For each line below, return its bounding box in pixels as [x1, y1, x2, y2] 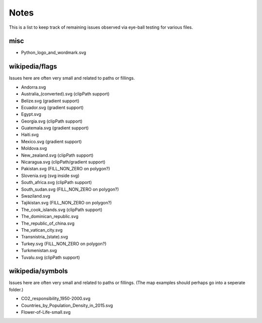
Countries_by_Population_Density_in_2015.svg [21, 302, 114, 308]
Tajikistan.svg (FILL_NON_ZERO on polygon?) [21, 200, 112, 206]
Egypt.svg [21, 111, 41, 117]
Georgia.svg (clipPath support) [21, 118, 82, 124]
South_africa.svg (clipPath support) [21, 179, 92, 185]
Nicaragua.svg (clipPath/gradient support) [21, 159, 106, 165]
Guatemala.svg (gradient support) [21, 125, 89, 131]
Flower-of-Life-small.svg [21, 309, 71, 315]
